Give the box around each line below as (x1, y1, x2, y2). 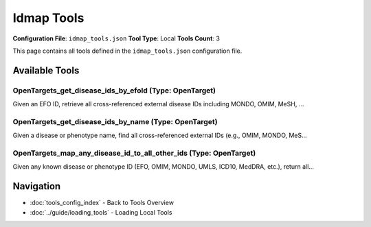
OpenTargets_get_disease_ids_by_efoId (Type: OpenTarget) (12, 86, 216, 95)
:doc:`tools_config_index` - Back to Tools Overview (30, 199, 175, 207)
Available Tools (12, 64, 80, 76)
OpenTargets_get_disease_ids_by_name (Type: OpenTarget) (12, 117, 218, 126)
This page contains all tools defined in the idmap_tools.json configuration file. (12, 47, 243, 55)
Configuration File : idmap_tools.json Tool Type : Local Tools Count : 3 (12, 34, 220, 43)
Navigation (12, 180, 61, 192)
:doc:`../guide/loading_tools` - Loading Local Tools (30, 208, 172, 216)
